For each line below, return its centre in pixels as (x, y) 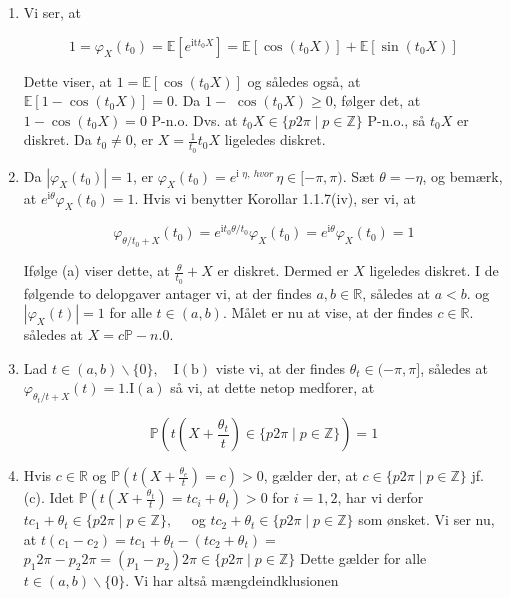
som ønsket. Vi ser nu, (426, 519)
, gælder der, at (310, 475)
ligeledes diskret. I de (434, 270)
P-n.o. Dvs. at (194, 119)
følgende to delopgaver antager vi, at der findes (167, 292)
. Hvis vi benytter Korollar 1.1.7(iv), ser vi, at (275, 197)
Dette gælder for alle (363, 558)
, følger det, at (376, 100)
